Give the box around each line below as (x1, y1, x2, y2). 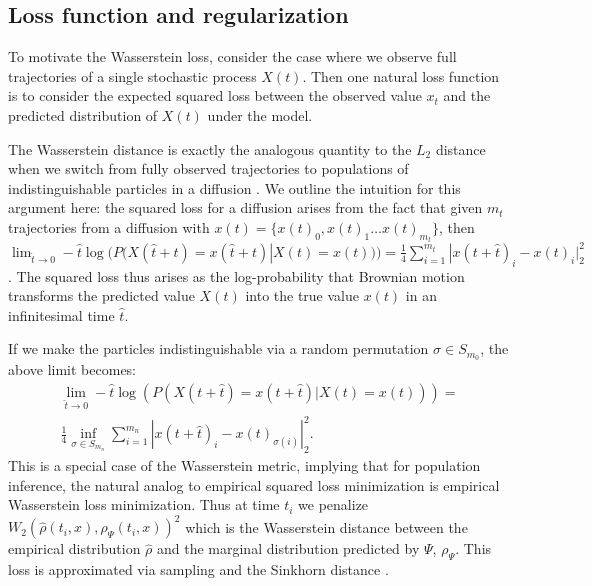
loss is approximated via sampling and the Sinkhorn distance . (8, 559, 389, 580)
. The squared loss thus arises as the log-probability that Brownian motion (8, 265, 465, 286)
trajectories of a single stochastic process (8, 65, 257, 86)
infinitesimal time (8, 304, 115, 325)
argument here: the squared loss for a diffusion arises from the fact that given (8, 197, 483, 218)
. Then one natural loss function (302, 65, 500, 86)
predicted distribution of (8, 104, 158, 125)
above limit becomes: (8, 359, 137, 380)
